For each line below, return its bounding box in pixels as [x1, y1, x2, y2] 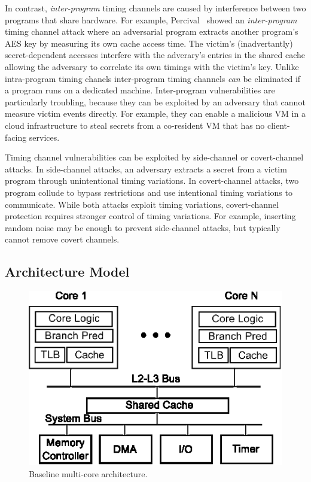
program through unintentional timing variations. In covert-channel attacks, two [5, 174, 299, 187]
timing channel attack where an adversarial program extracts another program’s [5, 25, 298, 38]
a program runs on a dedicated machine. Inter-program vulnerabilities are [5, 84, 275, 96]
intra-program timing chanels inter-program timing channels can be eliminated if [5, 72, 301, 84]
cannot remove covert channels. [5, 233, 120, 245]
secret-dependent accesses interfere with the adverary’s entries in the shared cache [5, 48, 306, 61]
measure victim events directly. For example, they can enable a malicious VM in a [5, 107, 306, 120]
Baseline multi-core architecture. [29, 467, 148, 480]
